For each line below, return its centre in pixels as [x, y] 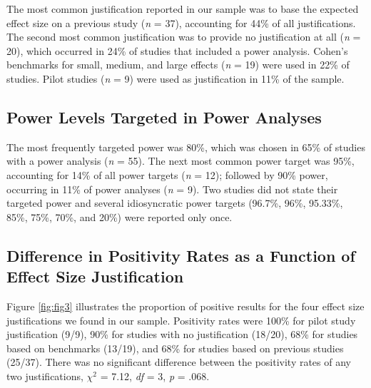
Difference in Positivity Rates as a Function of [181, 255]
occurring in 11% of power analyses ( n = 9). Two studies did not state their [172, 189]
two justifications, [45, 376]
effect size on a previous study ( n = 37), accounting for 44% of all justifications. [181, 22]
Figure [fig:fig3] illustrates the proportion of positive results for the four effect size [185, 306]
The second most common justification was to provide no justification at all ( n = [184, 37]
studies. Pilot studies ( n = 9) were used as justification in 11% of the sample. [176, 78]
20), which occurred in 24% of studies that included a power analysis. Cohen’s [177, 50]
